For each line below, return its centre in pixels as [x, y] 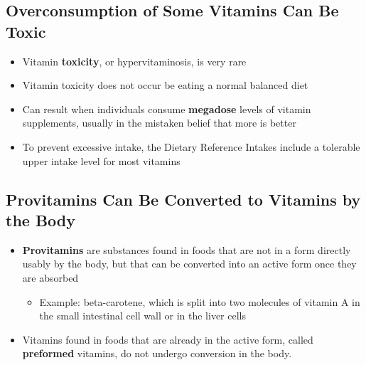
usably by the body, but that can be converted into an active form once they [189, 264]
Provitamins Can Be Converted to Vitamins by [183, 199]
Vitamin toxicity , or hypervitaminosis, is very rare [134, 61]
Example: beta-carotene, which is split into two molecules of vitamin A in [200, 301]
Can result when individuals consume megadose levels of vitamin [167, 109]
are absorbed [50, 277]
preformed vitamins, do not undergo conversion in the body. [157, 353]
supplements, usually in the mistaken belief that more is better [159, 123]
